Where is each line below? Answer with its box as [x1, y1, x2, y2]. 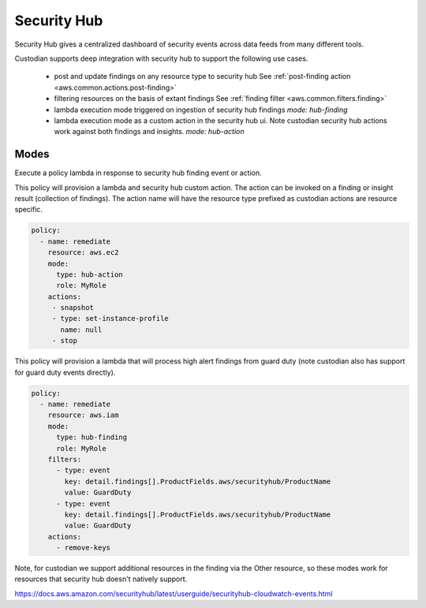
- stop [51, 336, 78, 345]
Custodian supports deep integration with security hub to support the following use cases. [14, 54, 308, 63]
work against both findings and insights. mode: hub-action [54, 127, 245, 136]
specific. [14, 205, 43, 214]
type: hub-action [56, 270, 124, 279]
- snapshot [51, 304, 95, 312]
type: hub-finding [56, 433, 128, 442]
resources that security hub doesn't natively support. [14, 574, 188, 584]
